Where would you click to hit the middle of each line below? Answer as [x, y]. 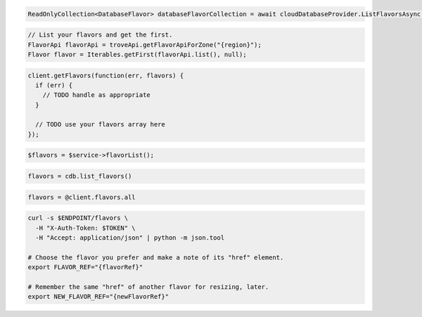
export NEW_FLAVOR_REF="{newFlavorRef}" [98, 297]
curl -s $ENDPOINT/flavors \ [78, 218]
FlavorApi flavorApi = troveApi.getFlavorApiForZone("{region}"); [145, 45]
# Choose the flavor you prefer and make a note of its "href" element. [156, 257]
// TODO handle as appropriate [96, 95]
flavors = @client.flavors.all [82, 197]
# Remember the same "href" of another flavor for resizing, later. [148, 287]
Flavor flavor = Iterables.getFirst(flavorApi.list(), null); [137, 54]
